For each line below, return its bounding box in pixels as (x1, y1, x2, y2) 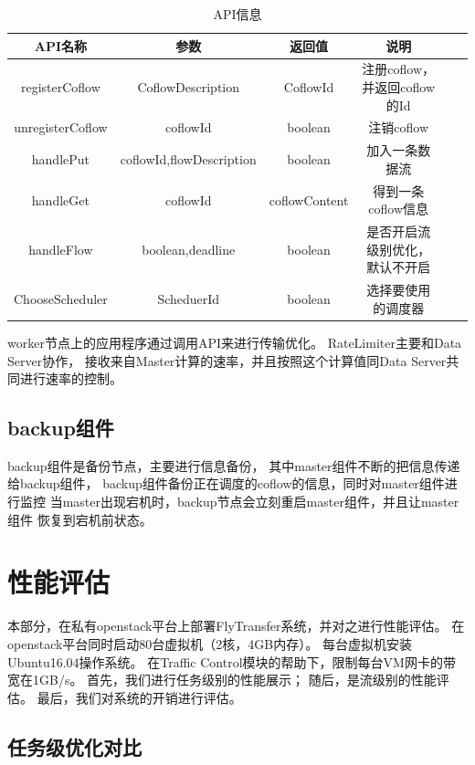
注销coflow (368, 118, 429, 137)
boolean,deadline (142, 239, 236, 258)
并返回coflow (362, 78, 436, 97)
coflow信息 (368, 199, 429, 218)
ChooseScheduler (14, 289, 108, 309)
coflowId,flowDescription (120, 150, 257, 169)
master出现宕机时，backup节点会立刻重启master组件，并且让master (62, 492, 459, 511)
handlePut (31, 150, 90, 169)
